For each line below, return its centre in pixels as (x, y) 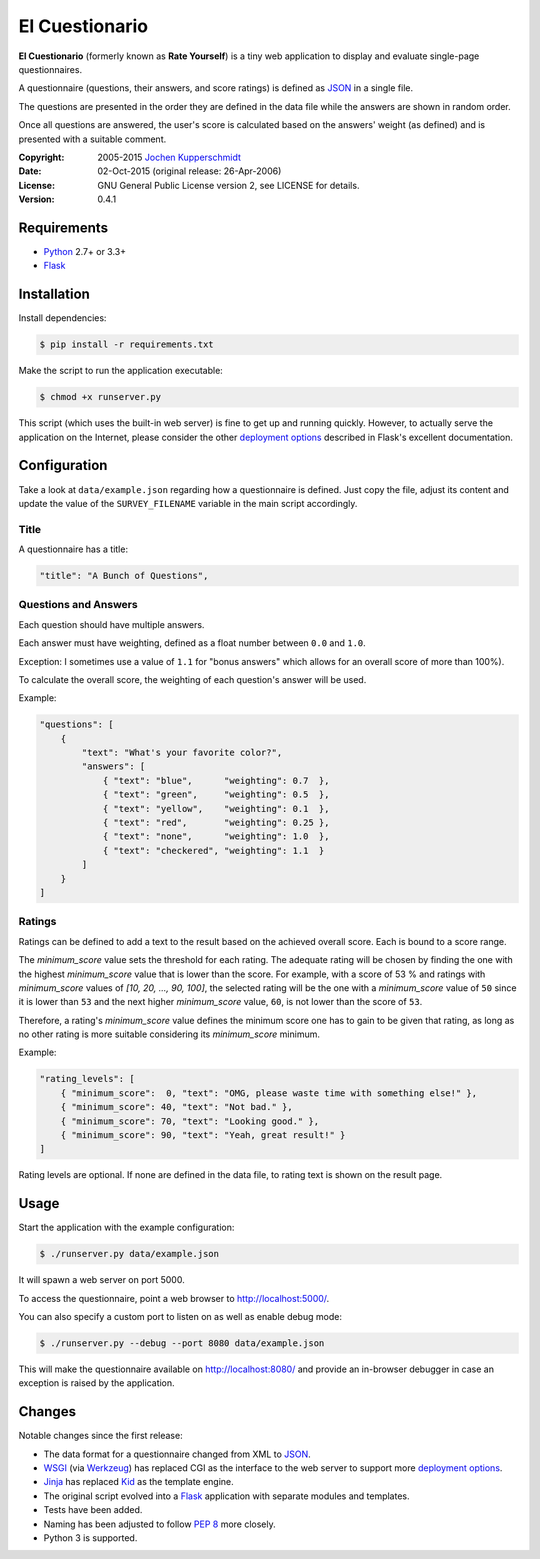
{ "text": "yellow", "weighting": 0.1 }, (216, 808)
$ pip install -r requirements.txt (126, 344)
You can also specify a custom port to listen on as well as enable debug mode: (180, 1317)
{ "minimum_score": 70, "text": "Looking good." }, (190, 1121)
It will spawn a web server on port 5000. (101, 1280)
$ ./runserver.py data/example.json (129, 1254)
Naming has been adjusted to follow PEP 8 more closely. (160, 1524)
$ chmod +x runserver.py (100, 397)
